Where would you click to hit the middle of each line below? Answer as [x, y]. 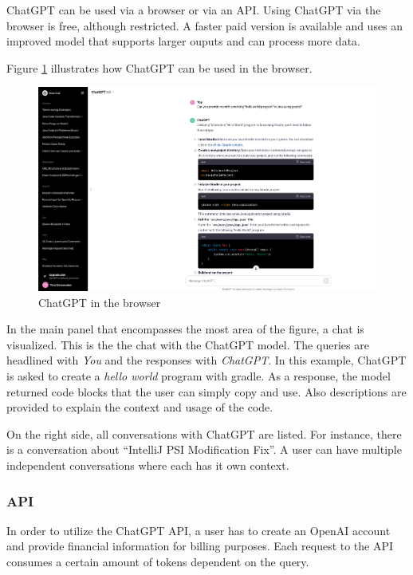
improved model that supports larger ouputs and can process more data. [183, 41]
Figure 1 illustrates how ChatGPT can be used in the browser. [159, 67]
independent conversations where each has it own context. [148, 465]
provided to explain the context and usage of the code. [140, 407]
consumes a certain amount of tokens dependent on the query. [158, 562]
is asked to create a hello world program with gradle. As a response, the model [199, 376]
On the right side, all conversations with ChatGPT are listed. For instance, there [204, 433]
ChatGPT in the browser [100, 302]
